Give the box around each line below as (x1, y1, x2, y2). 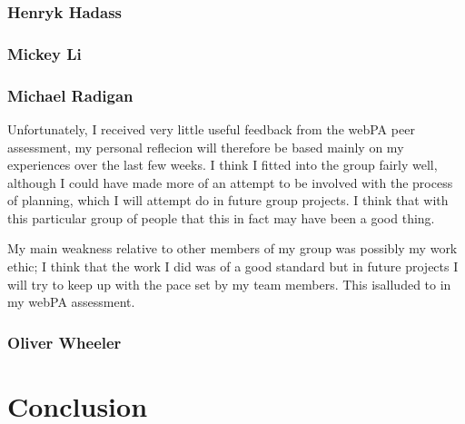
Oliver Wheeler (7, 330, 122, 353)
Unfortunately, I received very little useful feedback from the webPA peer (7, 119, 415, 138)
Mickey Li (7, 42, 82, 64)
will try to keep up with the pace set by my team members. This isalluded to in (7, 274, 451, 293)
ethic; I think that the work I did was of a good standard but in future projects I (7, 257, 459, 276)
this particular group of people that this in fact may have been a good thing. (7, 208, 435, 227)
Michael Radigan (7, 84, 134, 106)
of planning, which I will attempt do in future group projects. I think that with (7, 191, 449, 210)
